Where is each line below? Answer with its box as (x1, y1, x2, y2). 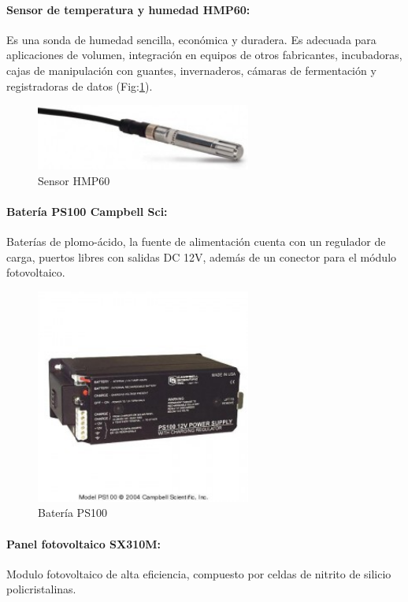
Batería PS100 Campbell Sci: (6, 203, 168, 220)
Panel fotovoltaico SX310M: (6, 535, 161, 552)
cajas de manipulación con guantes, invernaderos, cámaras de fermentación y (6, 61, 376, 78)
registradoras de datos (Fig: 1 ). (6, 77, 153, 94)
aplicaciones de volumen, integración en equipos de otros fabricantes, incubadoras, (6, 46, 402, 63)
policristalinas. (6, 581, 76, 597)
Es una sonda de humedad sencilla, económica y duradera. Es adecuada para (6, 31, 376, 47)
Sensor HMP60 (38, 172, 110, 188)
